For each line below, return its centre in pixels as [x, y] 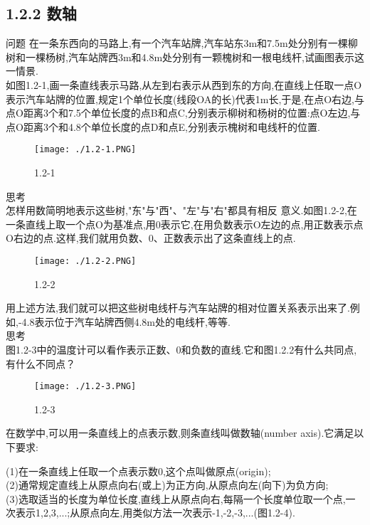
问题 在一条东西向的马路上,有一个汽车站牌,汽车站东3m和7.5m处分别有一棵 [177, 43]
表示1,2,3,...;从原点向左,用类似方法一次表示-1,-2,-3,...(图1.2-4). [155, 513]
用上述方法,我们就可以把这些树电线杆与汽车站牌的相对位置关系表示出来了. [178, 308]
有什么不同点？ [41, 363]
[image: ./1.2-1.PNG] [85, 150]
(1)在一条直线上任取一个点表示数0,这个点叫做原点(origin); [138, 471]
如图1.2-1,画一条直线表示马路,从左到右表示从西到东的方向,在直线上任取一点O [184, 84]
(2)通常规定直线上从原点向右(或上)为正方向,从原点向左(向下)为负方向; [167, 485]
